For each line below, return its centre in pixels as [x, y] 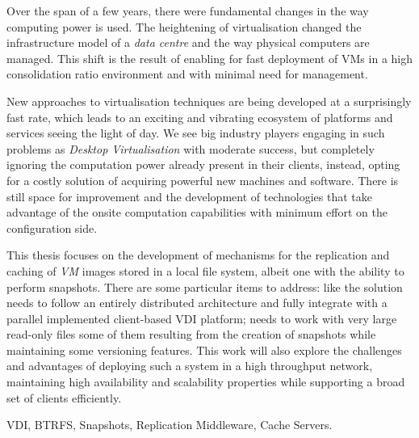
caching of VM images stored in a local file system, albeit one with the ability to [205, 270]
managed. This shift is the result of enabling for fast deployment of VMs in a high [210, 58]
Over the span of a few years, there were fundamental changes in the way [188, 11]
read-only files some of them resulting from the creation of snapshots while [191, 334]
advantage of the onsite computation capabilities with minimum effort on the [197, 212]
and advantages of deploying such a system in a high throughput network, [190, 366]
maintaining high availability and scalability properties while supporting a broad [206, 382]
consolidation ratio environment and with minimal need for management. [187, 74]
